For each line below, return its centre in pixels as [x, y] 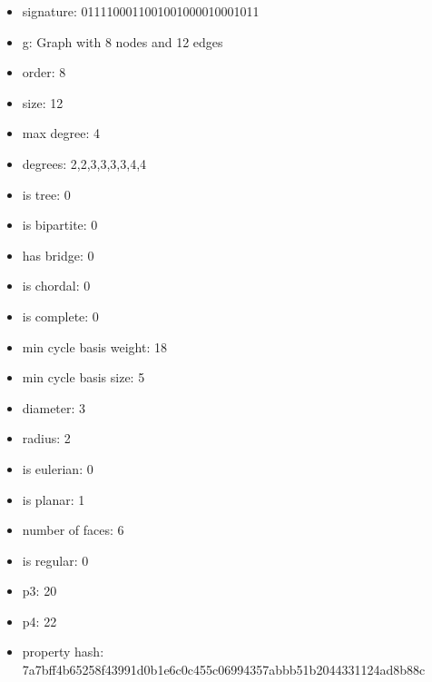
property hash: [63, 652]
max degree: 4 [61, 133]
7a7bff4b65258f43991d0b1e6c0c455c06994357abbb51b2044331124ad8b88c [224, 670]
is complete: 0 [60, 316]
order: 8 [44, 72]
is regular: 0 [55, 560]
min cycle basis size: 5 [83, 377]
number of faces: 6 [73, 530]
